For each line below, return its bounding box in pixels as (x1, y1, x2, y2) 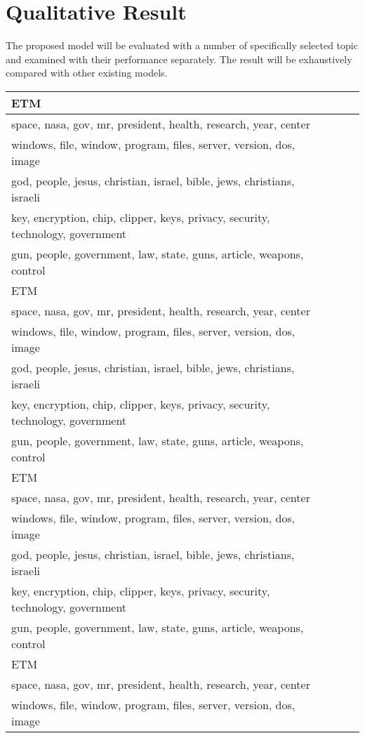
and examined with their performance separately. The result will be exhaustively (6, 51, 352, 66)
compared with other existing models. (6, 65, 168, 80)
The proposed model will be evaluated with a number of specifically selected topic (6, 38, 358, 53)
